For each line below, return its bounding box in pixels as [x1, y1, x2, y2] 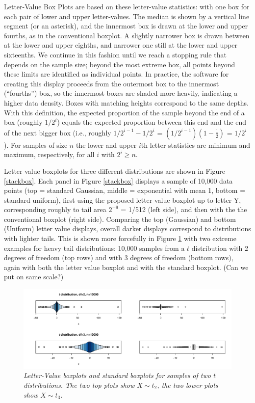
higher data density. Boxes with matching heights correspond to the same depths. [4, 97, 249, 107]
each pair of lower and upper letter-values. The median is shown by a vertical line [4, 11, 250, 21]
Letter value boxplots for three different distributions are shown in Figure [4, 165, 225, 176]
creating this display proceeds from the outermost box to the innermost [4, 78, 219, 88]
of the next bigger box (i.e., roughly [4, 127, 111, 137]
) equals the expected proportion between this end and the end [57, 117, 247, 127]
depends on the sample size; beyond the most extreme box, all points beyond [4, 59, 235, 69]
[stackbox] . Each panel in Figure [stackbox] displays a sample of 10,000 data [4, 175, 233, 186]
